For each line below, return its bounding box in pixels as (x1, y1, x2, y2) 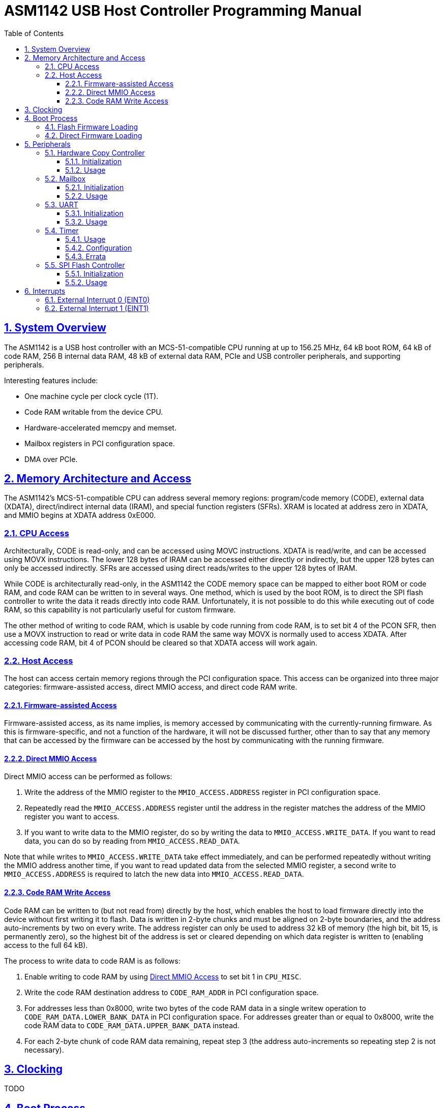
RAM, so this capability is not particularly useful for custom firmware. (4, 605, 236, 614)
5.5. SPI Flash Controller (45, 260, 125, 269)
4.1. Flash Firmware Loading (45, 122, 138, 131)
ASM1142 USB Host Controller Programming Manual (4, 2, 362, 19)
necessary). (24, 1045, 64, 1054)
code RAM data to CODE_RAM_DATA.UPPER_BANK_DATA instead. (24, 1021, 240, 1030)
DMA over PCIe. (24, 454, 78, 464)
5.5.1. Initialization (65, 269, 124, 278)
